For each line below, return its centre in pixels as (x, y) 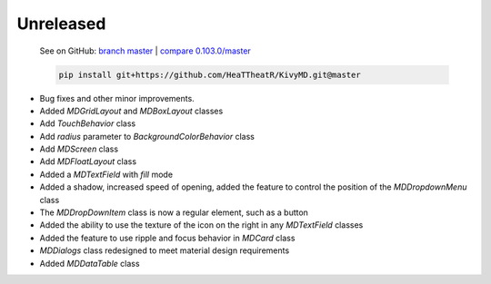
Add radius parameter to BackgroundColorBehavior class (147, 136)
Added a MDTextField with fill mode (106, 174)
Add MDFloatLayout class (88, 162)
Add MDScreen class (79, 149)
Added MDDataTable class (90, 263)
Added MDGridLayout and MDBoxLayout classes (131, 111)
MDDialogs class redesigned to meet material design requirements (165, 250)
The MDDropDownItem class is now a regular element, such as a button (174, 212)
